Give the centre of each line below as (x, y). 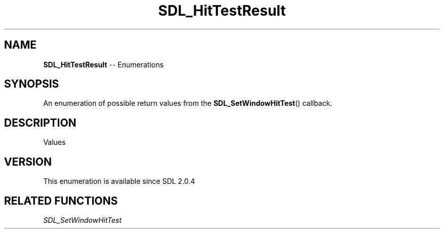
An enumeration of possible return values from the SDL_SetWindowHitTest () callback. (188, 103)
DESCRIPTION (40, 123)
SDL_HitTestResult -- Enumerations (103, 64)
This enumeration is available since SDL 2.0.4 (119, 181)
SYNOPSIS (32, 84)
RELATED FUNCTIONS (61, 201)
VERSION (28, 162)
